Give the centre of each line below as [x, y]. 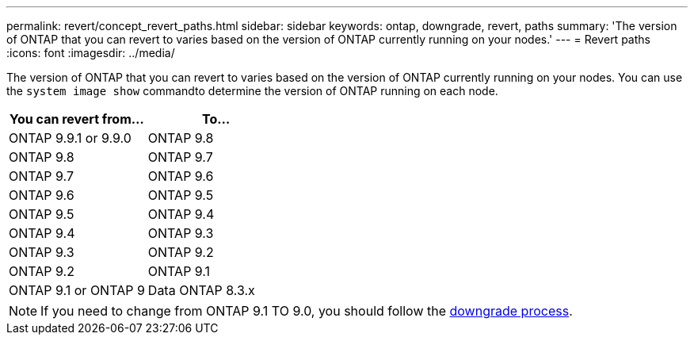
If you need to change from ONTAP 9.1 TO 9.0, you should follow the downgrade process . [307, 311]
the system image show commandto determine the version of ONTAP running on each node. [252, 91]
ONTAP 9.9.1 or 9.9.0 [70, 138]
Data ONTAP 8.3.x [201, 290]
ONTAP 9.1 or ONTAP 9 [77, 290]
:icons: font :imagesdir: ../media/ [91, 53]
